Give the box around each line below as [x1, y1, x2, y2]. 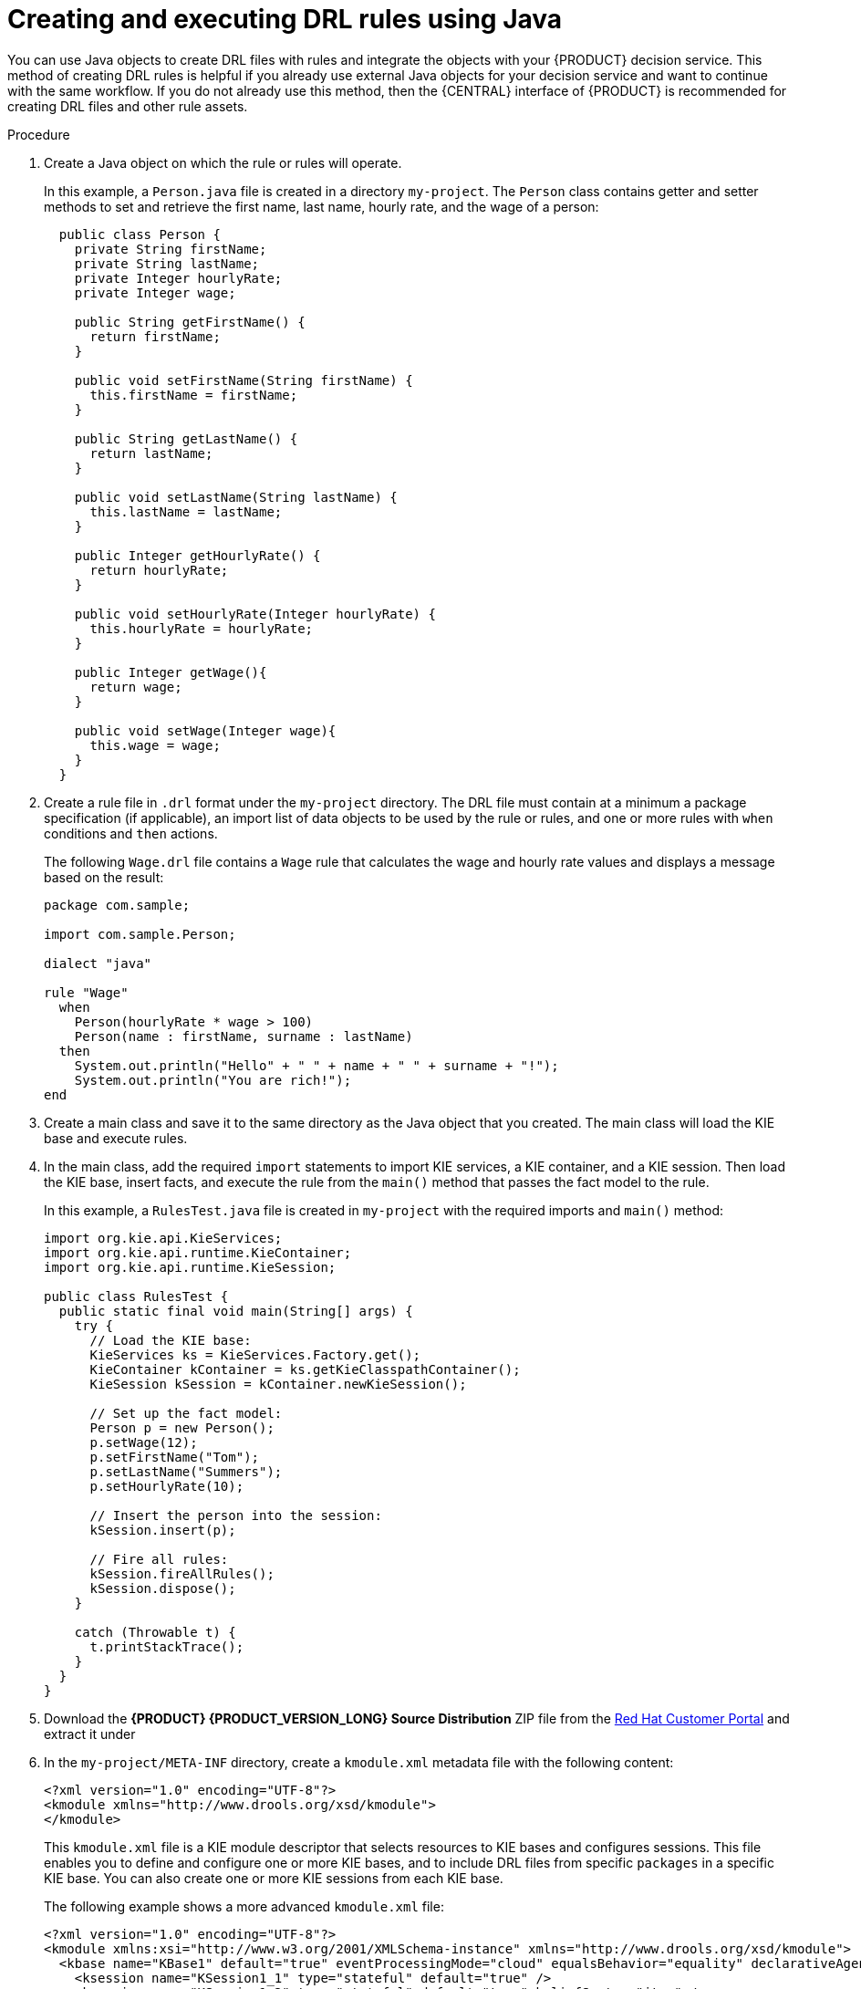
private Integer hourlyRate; [74, 270, 283, 286]
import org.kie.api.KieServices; [44, 1230, 283, 1245]
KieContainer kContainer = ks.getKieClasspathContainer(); [89, 1361, 521, 1377]
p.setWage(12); [89, 1434, 198, 1450]
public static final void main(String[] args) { [58, 1303, 413, 1318]
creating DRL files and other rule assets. [7, 98, 248, 114]
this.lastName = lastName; [89, 504, 283, 519]
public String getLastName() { [74, 431, 298, 446]
